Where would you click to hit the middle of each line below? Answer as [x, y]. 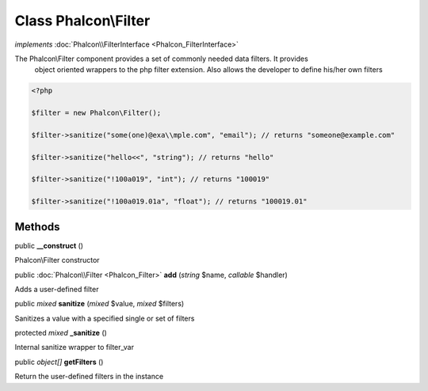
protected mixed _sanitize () [61, 333]
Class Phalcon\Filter [82, 21]
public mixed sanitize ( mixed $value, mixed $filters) [99, 304]
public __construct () [49, 245]
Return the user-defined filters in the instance [89, 377]
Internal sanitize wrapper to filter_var [75, 347]
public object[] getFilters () [59, 362]
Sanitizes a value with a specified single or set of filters [105, 318]
